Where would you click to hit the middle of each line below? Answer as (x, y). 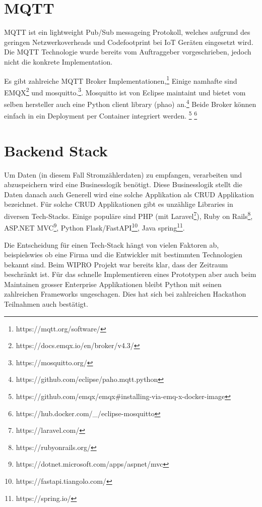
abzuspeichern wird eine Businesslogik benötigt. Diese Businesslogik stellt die (123, 184)
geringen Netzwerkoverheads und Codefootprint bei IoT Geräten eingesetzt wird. (129, 42)
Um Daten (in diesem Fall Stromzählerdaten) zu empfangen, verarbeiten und (123, 174)
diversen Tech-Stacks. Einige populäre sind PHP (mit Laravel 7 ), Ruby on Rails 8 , (128, 215)
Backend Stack (56, 150)
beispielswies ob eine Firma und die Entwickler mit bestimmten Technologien (123, 255)
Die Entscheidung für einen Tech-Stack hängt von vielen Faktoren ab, (112, 244)
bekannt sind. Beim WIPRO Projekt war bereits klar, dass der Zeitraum (116, 264)
